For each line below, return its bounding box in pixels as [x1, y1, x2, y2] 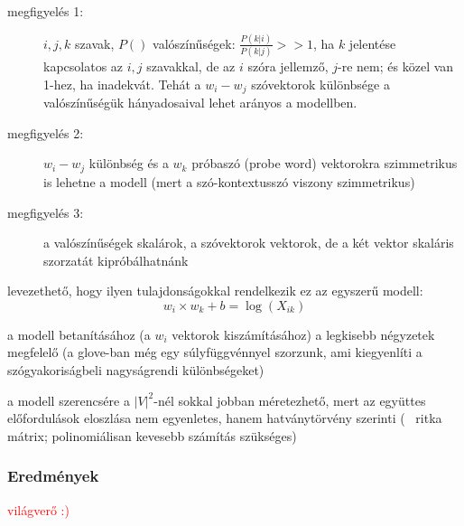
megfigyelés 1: [7, 2, 84, 20]
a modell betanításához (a [7, 324, 151, 343]
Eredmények [7, 465, 99, 487]
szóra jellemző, [247, 57, 329, 76]
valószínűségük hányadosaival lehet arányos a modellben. [43, 93, 357, 112]
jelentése [348, 33, 396, 52]
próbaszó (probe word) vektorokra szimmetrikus [191, 154, 458, 173]
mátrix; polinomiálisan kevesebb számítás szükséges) [7, 426, 297, 445]
